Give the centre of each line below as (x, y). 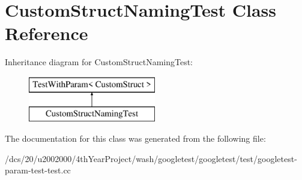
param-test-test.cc (38, 170)
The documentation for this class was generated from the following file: (135, 138)
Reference (47, 33)
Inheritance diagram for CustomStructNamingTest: (99, 62)
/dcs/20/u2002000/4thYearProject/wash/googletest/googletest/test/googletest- (151, 158)
